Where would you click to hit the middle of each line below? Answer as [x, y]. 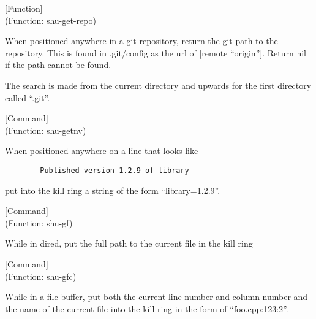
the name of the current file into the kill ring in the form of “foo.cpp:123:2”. [147, 308]
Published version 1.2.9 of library [115, 170]
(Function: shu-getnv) [46, 130]
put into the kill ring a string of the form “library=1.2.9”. [113, 190]
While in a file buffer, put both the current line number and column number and [156, 297]
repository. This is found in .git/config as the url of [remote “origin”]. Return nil [156, 52]
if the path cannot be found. [58, 65]
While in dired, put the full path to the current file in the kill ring [129, 243]
